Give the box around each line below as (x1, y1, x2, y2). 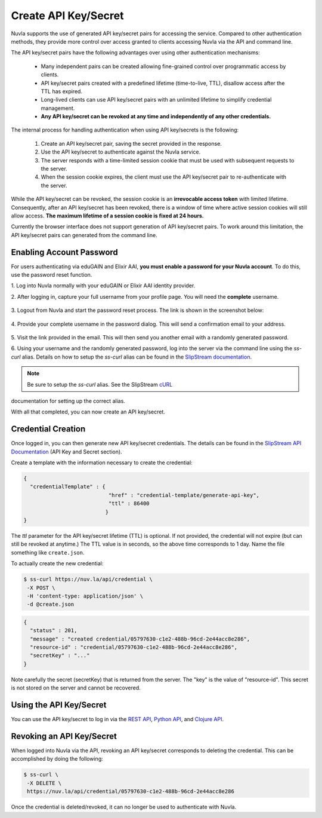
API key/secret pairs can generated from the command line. (11, 231, 157, 238)
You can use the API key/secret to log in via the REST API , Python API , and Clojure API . (11, 716, 224, 723)
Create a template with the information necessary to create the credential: (11, 459, 193, 466)
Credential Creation (11, 424, 86, 434)
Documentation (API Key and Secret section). (11, 448, 122, 455)
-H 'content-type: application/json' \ (27, 592, 143, 599)
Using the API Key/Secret (11, 700, 107, 710)
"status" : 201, (30, 627, 78, 634)
